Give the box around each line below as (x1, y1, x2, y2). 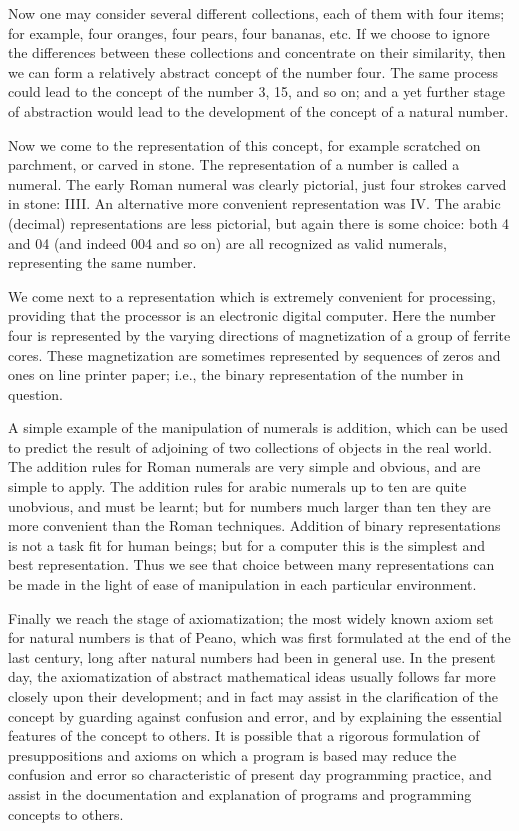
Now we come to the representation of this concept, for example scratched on (8, 134, 481, 155)
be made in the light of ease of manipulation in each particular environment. (8, 574, 477, 595)
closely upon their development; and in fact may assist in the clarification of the (8, 686, 498, 706)
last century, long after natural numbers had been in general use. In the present (8, 646, 496, 667)
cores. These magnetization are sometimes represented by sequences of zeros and (8, 344, 501, 365)
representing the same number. (8, 252, 197, 273)
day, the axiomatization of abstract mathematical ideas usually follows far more (8, 666, 496, 687)
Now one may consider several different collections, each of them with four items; (8, 3, 505, 23)
